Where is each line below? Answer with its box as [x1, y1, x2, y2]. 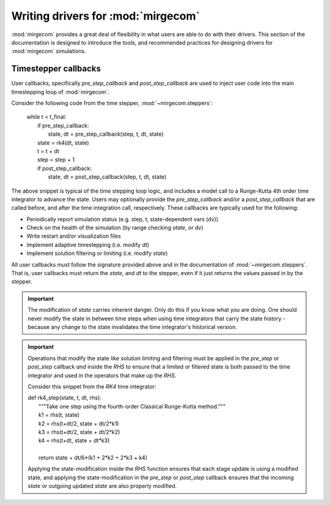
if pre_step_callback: [37, 122, 89, 129]
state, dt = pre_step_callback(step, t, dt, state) [48, 130, 164, 138]
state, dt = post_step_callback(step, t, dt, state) [48, 173, 167, 180]
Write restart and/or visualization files [26, 232, 122, 240]
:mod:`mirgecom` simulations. [11, 48, 87, 55]
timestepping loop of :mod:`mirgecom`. [11, 88, 110, 95]
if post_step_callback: [37, 164, 92, 172]
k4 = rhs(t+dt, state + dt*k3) [38, 437, 110, 444]
